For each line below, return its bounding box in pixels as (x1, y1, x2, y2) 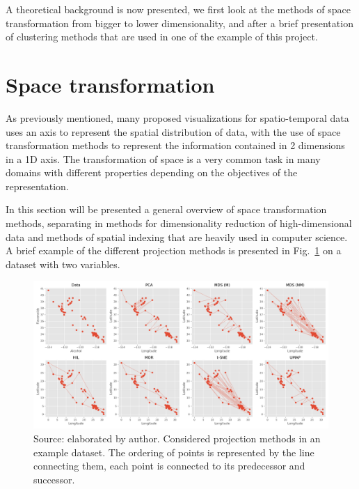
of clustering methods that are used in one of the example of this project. (6, 29, 318, 44)
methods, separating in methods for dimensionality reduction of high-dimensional (6, 216, 352, 231)
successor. (33, 472, 75, 486)
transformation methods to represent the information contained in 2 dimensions (6, 138, 345, 153)
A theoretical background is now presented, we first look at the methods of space (6, 2, 351, 16)
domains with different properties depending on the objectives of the (6, 165, 298, 180)
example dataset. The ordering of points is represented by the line (33, 444, 314, 459)
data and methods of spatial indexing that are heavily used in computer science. (6, 229, 348, 244)
